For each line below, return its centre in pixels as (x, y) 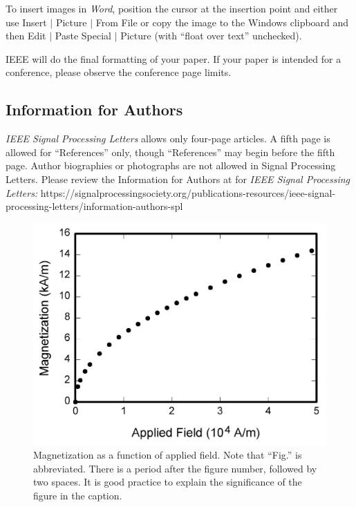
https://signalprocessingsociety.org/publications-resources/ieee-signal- (188, 192)
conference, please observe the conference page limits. (119, 72)
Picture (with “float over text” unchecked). (211, 36)
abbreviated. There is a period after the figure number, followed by (175, 468)
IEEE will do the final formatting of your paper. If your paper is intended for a (174, 58)
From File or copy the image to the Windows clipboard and (222, 22)
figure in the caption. (78, 495)
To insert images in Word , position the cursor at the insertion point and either (172, 8)
